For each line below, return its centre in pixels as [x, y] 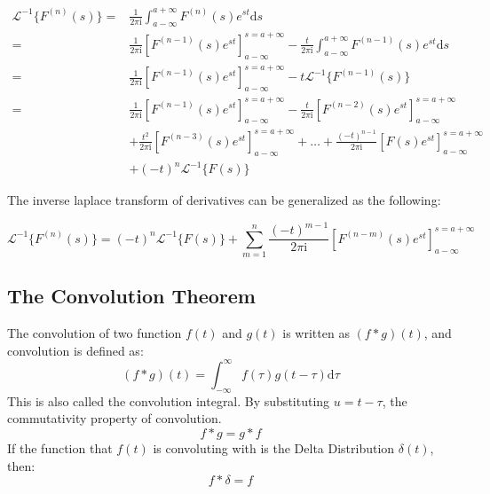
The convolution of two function [95, 333]
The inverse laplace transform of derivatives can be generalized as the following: [224, 200]
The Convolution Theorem [131, 296]
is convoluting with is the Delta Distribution [274, 447]
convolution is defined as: [75, 350]
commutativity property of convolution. [115, 418]
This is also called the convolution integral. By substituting [169, 400]
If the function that [60, 447]
